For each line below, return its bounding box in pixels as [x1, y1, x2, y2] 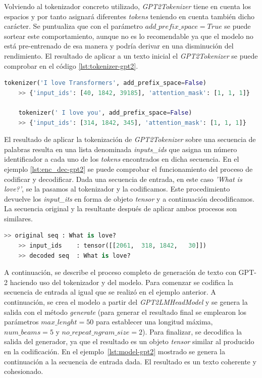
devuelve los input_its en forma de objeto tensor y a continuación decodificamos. [4, 193, 254, 204]
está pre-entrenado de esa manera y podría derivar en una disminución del [4, 40, 234, 51]
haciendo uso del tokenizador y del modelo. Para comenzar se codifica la [10, 276, 233, 287]
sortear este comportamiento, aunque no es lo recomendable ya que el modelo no [4, 30, 253, 41]
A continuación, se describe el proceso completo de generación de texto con [4, 267, 236, 277]
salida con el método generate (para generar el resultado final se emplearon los [4, 306, 247, 317]
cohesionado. [4, 366, 43, 376]
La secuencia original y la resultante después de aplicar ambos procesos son [4, 203, 237, 214]
